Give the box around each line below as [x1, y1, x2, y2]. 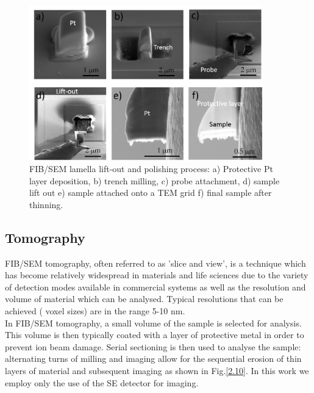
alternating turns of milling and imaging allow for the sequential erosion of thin [5, 352, 302, 365]
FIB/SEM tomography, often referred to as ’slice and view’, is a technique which [5, 256, 306, 269]
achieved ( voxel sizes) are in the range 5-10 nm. [5, 305, 185, 317]
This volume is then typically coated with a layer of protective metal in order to [5, 328, 304, 341]
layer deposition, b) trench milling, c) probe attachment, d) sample [29, 174, 280, 187]
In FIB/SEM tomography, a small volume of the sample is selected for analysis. [5, 316, 302, 329]
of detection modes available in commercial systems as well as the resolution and [5, 280, 306, 293]
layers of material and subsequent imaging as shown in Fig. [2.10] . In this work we [5, 364, 309, 377]
